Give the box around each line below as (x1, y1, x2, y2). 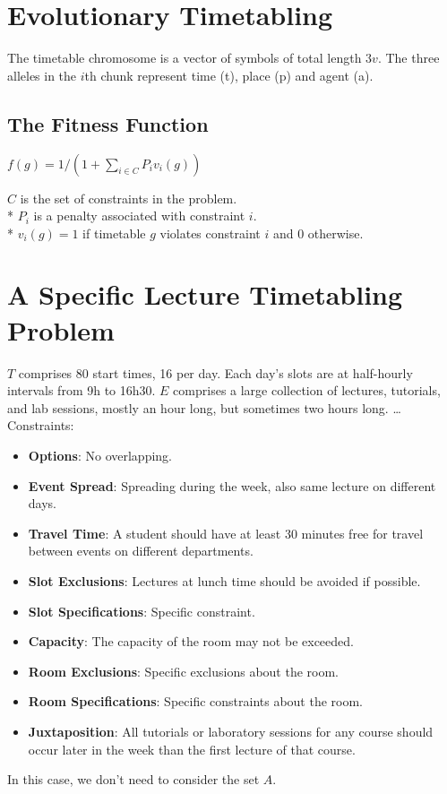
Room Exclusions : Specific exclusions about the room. (28, 661, 340, 680)
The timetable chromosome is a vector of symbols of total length (7, 48, 362, 67)
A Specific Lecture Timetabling (7, 276, 403, 313)
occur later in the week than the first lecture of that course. (28, 739, 356, 758)
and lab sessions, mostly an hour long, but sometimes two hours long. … (7, 398, 401, 417)
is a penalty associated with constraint (33, 206, 245, 225)
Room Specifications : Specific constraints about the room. (28, 692, 364, 711)
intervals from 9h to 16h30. (7, 381, 156, 400)
